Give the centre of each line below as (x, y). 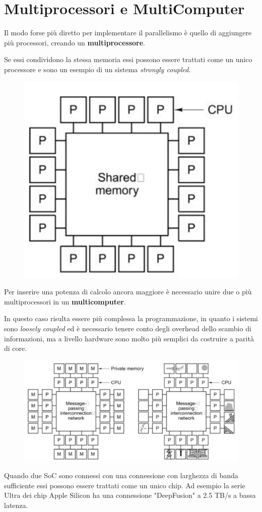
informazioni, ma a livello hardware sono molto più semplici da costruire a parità (129, 338)
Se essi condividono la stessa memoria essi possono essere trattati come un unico (128, 59)
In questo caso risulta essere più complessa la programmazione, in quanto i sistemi (131, 318)
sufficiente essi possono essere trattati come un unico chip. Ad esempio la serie (125, 485)
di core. (16, 348)
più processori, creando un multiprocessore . (75, 42)
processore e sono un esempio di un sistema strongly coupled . (97, 69)
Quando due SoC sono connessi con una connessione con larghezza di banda (121, 475)
